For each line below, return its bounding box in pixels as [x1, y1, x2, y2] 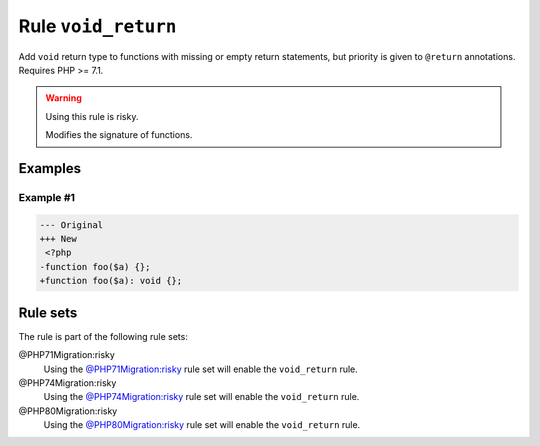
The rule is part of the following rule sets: [18, 330, 189, 342]
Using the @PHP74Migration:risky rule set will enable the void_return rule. [43, 391, 360, 403]
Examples [18, 160, 82, 177]
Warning [45, 92, 82, 104]
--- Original [39, 219, 104, 230]
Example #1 [18, 190, 75, 204]
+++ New [39, 233, 77, 245]
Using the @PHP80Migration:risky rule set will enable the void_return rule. [43, 419, 361, 431]
